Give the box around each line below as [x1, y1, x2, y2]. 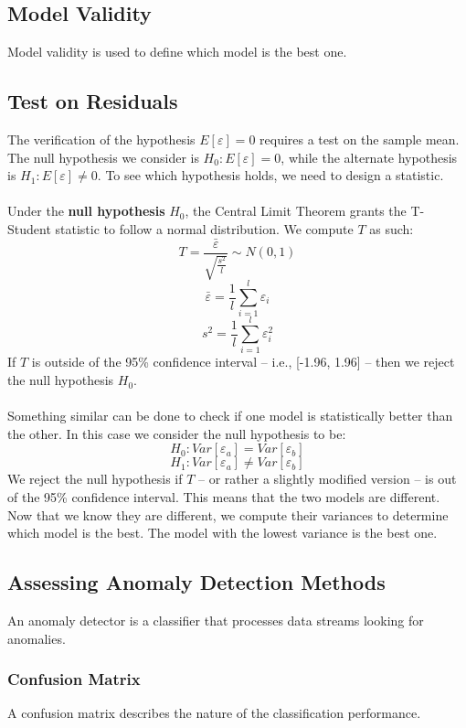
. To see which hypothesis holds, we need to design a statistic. [97, 166, 444, 185]
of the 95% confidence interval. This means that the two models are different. [7, 487, 440, 507]
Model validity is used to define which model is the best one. [7, 42, 347, 61]
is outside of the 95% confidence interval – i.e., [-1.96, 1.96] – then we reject [31, 352, 455, 371]
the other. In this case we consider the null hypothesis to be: [7, 423, 346, 443]
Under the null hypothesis [7, 201, 165, 220]
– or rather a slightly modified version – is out [198, 469, 457, 488]
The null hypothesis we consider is [7, 147, 199, 166]
